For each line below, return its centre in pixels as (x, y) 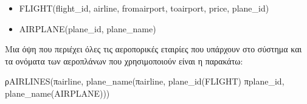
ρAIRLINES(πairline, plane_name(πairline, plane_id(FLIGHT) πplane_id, (145, 81)
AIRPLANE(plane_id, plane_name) (88, 28)
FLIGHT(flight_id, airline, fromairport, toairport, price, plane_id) (144, 8)
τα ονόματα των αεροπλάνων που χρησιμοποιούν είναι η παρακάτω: (124, 61)
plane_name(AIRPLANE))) (57, 93)
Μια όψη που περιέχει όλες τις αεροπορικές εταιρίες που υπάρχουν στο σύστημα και (153, 49)
